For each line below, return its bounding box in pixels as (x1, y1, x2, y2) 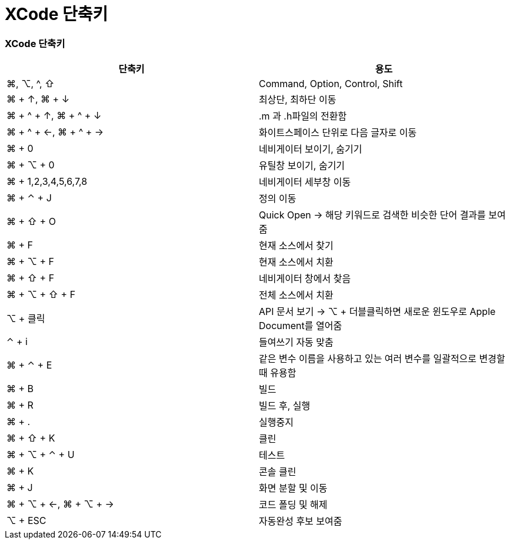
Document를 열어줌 (259, 320, 342, 332)
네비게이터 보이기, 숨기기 (259, 143, 362, 155)
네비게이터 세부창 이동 (259, 176, 351, 188)
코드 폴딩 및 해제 (259, 499, 328, 511)
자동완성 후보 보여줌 (259, 515, 342, 528)
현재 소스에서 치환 (259, 256, 334, 268)
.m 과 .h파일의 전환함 (259, 110, 347, 122)
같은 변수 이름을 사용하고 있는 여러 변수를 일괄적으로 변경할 (259, 353, 505, 365)
